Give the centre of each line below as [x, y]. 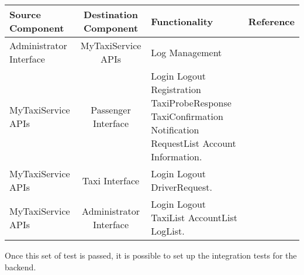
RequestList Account [194, 143]
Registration [176, 89]
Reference [271, 21]
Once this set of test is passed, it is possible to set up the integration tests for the [151, 255]
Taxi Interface [111, 180]
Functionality [182, 21]
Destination [111, 14]
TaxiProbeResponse [191, 103]
